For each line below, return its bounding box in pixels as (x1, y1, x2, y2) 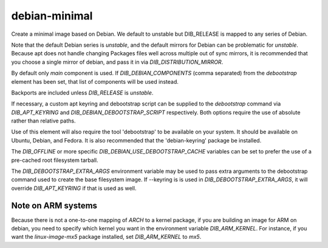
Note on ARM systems (11, 200, 97, 210)
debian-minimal (11, 9, 93, 22)
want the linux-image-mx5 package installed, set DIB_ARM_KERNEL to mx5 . (11, 233, 202, 241)
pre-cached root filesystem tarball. (11, 156, 98, 164)
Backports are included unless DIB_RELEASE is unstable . (11, 89, 154, 96)
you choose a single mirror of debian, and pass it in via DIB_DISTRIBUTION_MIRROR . (11, 58, 224, 65)
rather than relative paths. (11, 117, 76, 124)
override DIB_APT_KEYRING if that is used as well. (11, 184, 137, 192)
